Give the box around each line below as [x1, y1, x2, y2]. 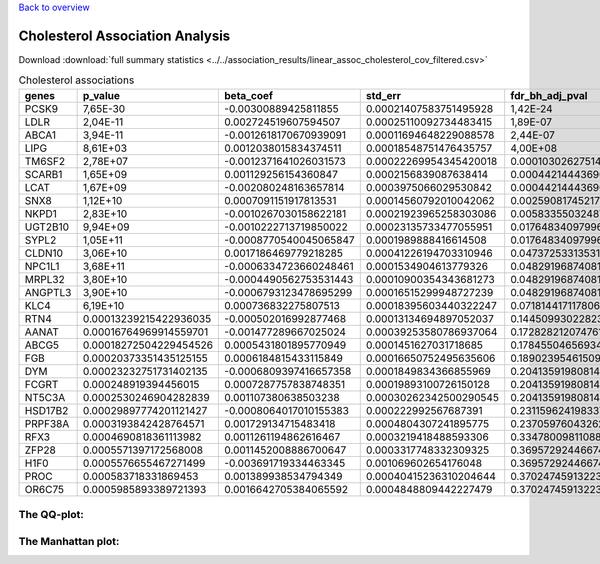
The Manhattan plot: [18, 534, 120, 548]
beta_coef [224, 88, 274, 102]
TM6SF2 [24, 154, 65, 168]
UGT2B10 [24, 220, 70, 234]
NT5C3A [24, 390, 66, 404]
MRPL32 [24, 272, 65, 286]
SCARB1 [24, 167, 63, 181]
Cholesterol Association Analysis [18, 27, 231, 44]
